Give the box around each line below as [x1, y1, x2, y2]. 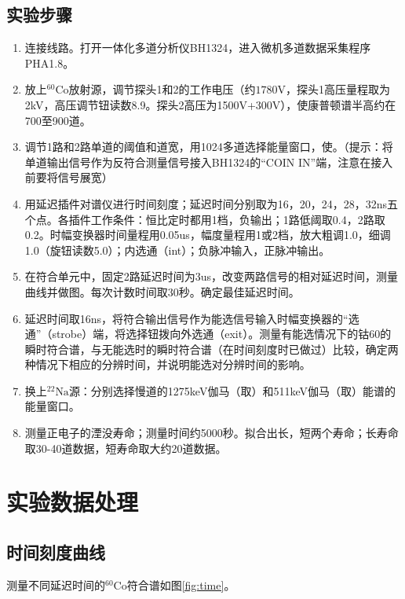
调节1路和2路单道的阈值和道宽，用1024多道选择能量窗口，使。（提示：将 [24, 138, 393, 155]
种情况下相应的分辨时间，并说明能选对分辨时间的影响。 [24, 356, 311, 373]
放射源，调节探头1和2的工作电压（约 [68, 81, 256, 97]
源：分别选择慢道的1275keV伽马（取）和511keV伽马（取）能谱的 [68, 382, 396, 399]
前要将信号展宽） [24, 169, 113, 186]
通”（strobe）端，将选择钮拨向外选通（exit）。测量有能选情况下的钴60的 [24, 325, 392, 342]
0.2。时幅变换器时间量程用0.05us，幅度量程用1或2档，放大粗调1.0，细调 [24, 226, 391, 243]
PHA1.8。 [24, 54, 75, 71]
